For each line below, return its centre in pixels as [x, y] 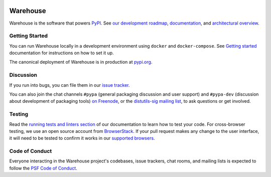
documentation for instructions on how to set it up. [61, 53]
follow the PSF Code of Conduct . [43, 168]
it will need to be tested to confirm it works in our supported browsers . [82, 138]
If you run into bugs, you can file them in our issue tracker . [70, 85]
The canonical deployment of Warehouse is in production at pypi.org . [81, 62]
